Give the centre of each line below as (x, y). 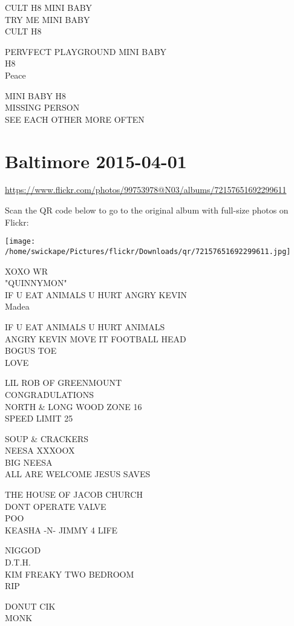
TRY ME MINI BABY (47, 19)
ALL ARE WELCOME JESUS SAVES (78, 474)
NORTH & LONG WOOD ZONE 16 (73, 406)
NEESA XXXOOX (40, 450)
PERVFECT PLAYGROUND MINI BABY (86, 51)
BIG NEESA (29, 462)
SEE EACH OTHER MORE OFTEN (75, 119)
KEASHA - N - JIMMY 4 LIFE (61, 530)
